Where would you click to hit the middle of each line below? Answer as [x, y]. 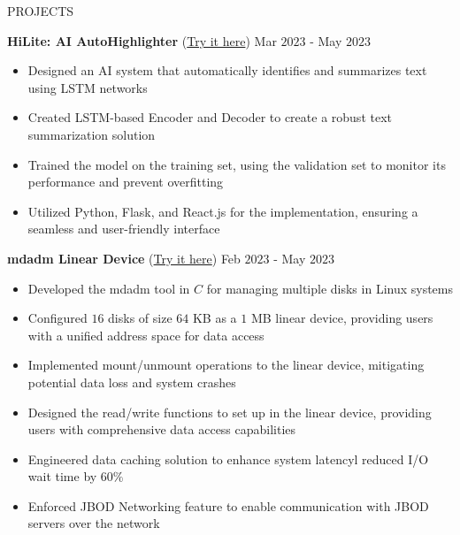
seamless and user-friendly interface [124, 229]
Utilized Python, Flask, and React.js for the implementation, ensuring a [223, 211]
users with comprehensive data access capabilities [162, 429]
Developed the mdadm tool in [109, 288]
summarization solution [92, 134]
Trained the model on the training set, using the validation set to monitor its [237, 164]
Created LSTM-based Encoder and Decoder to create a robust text [210, 117]
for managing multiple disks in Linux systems [330, 288]
